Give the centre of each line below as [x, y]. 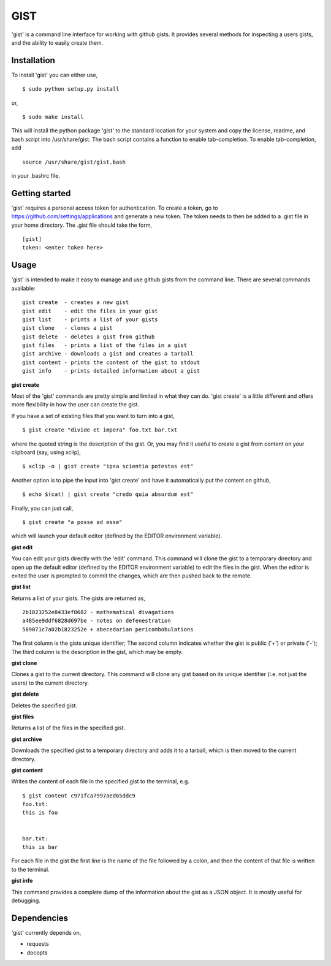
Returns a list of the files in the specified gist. [68, 728]
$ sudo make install [53, 117]
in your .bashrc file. [36, 175]
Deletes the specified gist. [44, 705]
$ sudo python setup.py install [71, 89]
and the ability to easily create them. [57, 42]
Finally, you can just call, [42, 508]
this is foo [40, 813]
